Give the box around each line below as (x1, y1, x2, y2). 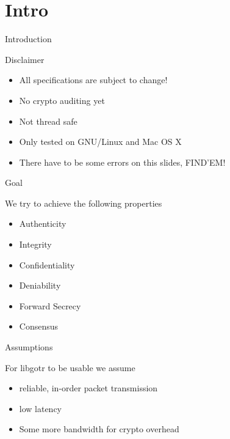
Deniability (19, 279, 61, 292)
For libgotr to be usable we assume (5, 361, 135, 374)
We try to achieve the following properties (5, 196, 162, 209)
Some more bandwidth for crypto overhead (19, 422, 179, 435)
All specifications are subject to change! (19, 73, 168, 86)
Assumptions (5, 341, 53, 353)
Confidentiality (19, 258, 75, 271)
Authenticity (19, 217, 66, 230)
